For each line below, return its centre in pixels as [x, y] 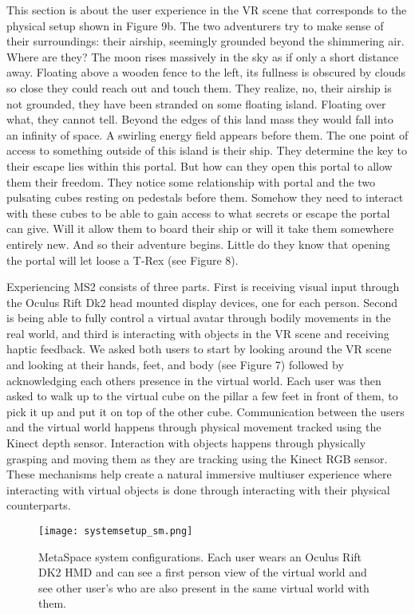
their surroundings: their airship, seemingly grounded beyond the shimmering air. [206, 41]
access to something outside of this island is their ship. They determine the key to [207, 150]
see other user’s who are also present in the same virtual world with [204, 587]
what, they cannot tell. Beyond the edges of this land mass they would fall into [200, 119]
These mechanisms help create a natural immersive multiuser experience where [199, 474]
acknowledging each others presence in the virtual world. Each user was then [194, 380]
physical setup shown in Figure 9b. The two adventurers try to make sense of [195, 25]
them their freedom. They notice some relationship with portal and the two [191, 181]
